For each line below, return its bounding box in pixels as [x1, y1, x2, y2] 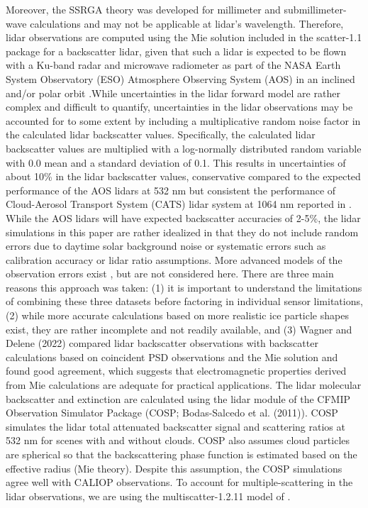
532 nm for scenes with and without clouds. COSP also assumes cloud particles [6, 433, 350, 448]
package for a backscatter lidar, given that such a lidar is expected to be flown [6, 43, 347, 58]
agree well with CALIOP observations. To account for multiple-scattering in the [6, 475, 353, 490]
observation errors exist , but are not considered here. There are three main [6, 266, 334, 281]
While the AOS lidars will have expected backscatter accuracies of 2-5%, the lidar [6, 210, 361, 225]
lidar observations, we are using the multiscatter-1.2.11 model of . [6, 488, 291, 503]
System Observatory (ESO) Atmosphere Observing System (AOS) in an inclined [6, 71, 355, 86]
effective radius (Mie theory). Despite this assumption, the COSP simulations [6, 460, 342, 475]
